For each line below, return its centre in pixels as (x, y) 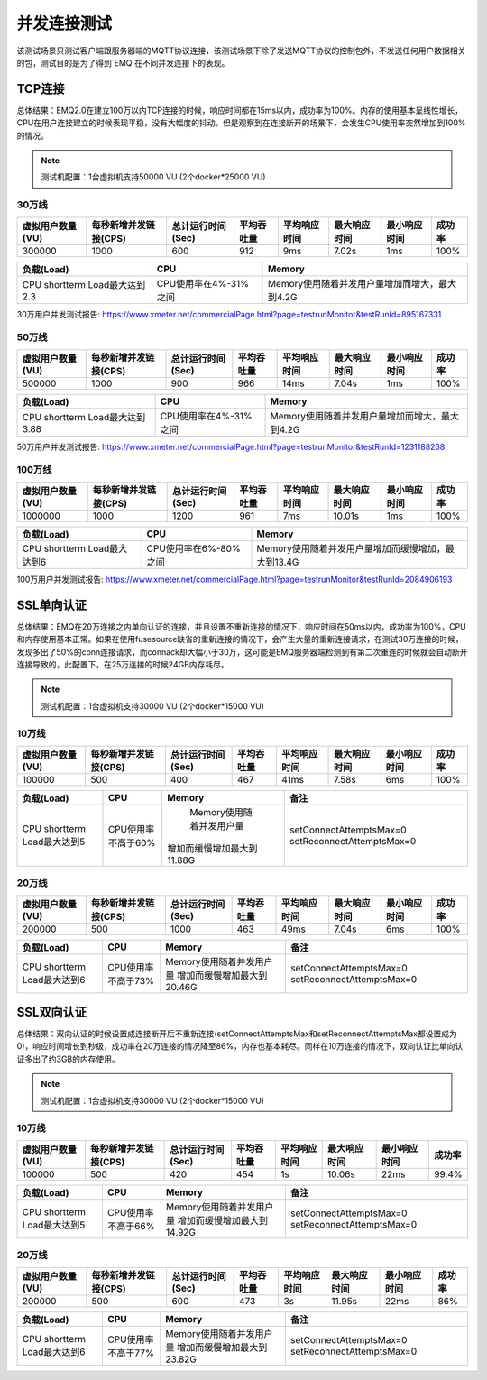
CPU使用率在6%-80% (193, 548)
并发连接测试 (64, 23)
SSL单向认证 (52, 605)
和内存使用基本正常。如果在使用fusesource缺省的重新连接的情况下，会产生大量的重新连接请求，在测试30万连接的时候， (240, 639)
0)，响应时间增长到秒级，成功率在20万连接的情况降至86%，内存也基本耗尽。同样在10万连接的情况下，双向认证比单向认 (240, 1046)
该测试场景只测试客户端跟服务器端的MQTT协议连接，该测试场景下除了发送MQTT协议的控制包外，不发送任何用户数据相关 (241, 51)
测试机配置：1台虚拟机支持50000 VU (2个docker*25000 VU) (153, 177)
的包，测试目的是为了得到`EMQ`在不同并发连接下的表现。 (123, 62)
